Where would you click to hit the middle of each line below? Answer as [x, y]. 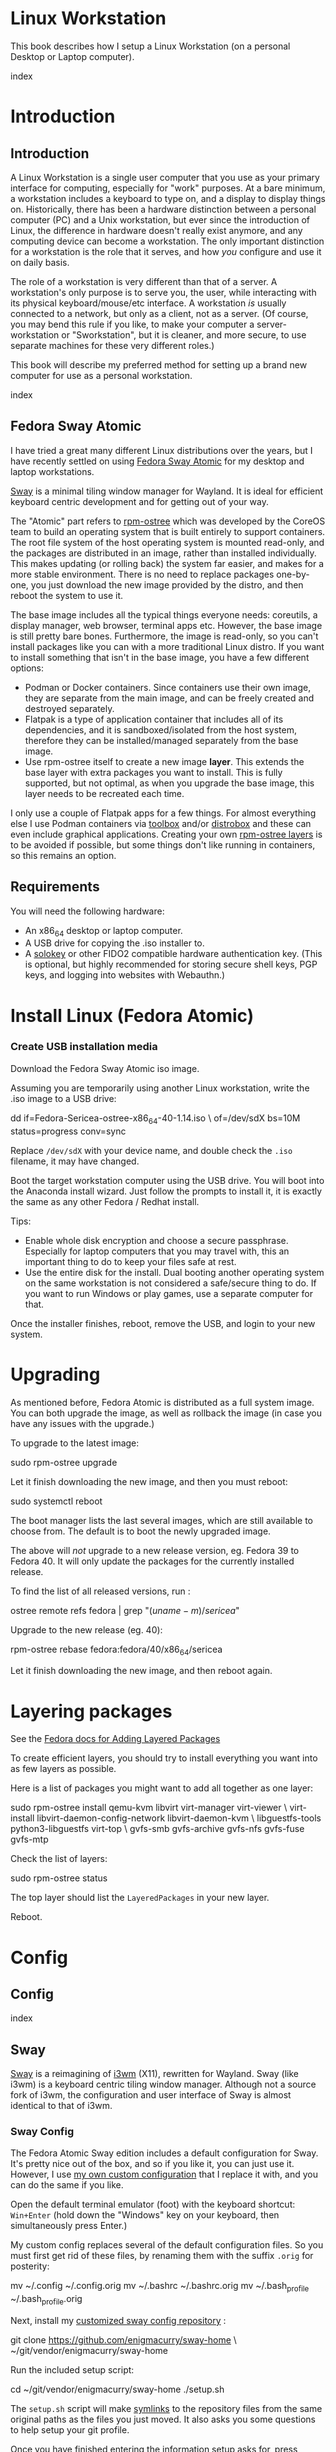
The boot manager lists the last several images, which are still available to [161, 1520]
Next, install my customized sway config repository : [118, 2321]
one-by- [293, 574]
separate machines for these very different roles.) [112, 345]
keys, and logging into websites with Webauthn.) [125, 975]
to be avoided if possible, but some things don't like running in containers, [163, 844]
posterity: [30, 2266]
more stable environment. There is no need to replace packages [142, 574]
